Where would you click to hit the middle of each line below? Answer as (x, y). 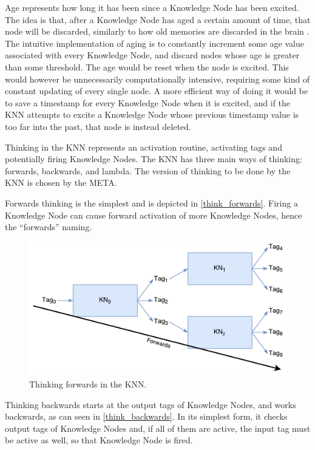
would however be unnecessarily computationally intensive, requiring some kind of (157, 79)
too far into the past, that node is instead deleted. (98, 126)
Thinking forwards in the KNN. (88, 384)
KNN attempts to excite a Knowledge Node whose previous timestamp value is (152, 114)
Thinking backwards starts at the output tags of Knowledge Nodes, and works (151, 404)
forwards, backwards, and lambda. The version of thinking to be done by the (148, 170)
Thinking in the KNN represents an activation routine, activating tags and (144, 147)
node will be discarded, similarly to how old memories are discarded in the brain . (157, 31)
